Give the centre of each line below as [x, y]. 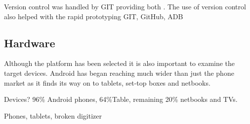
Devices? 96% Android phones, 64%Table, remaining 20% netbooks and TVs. [121, 99]
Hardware [30, 43]
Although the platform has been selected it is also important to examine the [120, 63]
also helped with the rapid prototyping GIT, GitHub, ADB [94, 16]
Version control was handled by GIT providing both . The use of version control [125, 6]
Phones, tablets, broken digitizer [53, 115]
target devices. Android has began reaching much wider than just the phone [119, 73]
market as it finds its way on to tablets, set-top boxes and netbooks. [107, 82]
